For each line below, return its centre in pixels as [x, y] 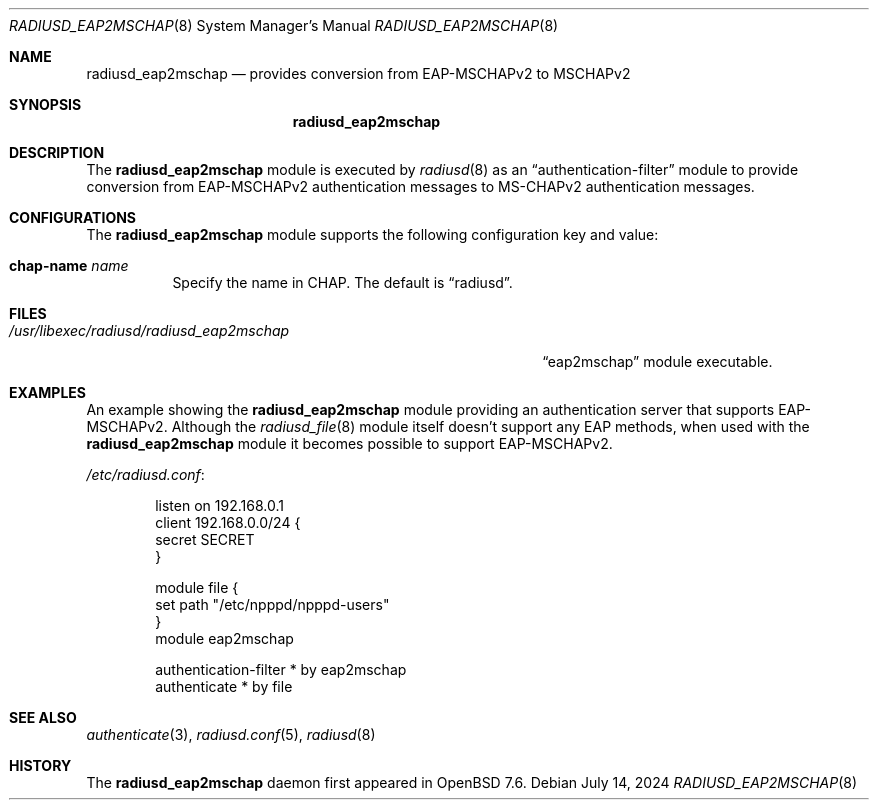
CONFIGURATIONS [73, 217]
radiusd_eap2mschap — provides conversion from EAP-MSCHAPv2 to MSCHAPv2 [358, 73]
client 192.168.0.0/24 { [228, 522]
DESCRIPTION [57, 152]
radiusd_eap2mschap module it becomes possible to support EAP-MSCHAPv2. [349, 443]
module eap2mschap [224, 638]
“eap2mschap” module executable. [657, 361]
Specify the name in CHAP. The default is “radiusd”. [342, 282]
